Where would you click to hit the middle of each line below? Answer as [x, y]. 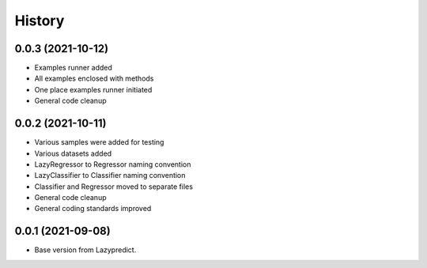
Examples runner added [73, 68]
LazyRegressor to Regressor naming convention [113, 164]
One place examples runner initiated [93, 89]
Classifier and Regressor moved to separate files [114, 187]
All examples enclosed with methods [94, 78]
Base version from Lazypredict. [85, 250]
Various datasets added [73, 153]
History [40, 21]
